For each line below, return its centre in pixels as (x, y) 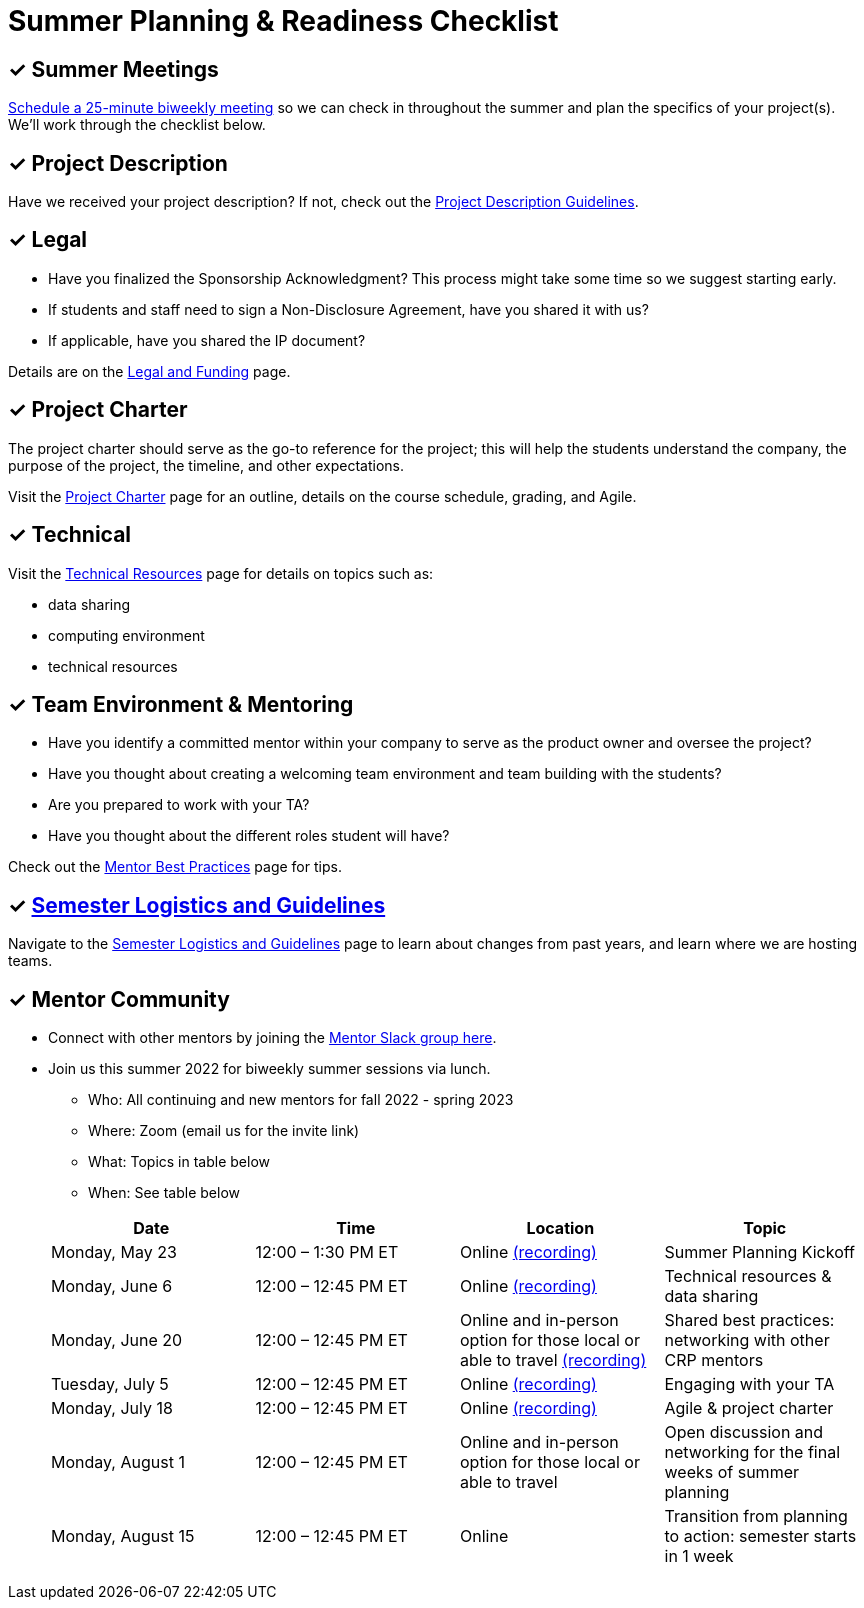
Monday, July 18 (112, 1408)
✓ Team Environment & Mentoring (181, 704)
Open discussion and (744, 1432)
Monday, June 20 (117, 1340)
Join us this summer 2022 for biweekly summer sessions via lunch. (269, 1069)
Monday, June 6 (112, 1286)
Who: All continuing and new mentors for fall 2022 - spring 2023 (301, 1100)
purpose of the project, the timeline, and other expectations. (206, 465)
